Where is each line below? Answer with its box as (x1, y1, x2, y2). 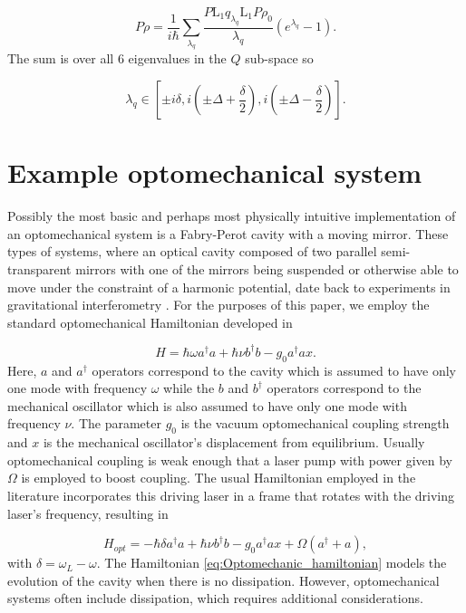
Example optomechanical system (7, 154, 422, 191)
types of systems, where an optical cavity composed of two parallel (7, 242, 377, 261)
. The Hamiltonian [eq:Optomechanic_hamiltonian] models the (96, 553, 447, 572)
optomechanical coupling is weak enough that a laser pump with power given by (7, 450, 453, 469)
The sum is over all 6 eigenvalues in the (7, 49, 227, 68)
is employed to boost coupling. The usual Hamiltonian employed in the (21, 468, 416, 487)
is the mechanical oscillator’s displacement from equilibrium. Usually (43, 433, 425, 452)
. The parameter (71, 414, 161, 433)
